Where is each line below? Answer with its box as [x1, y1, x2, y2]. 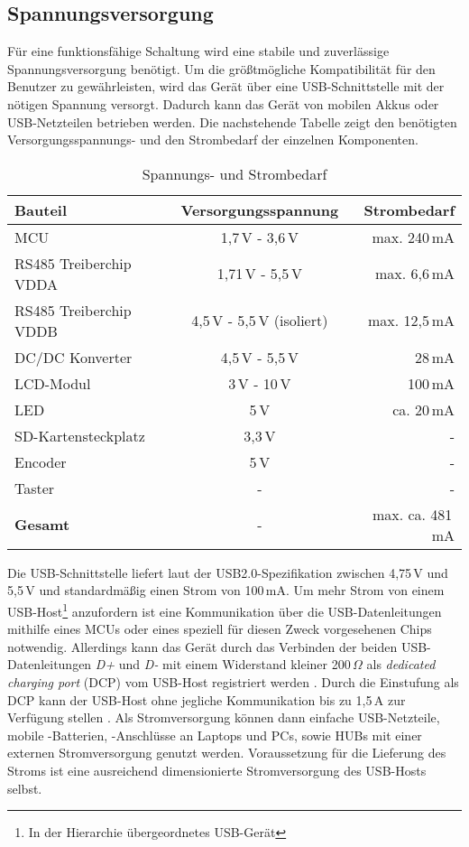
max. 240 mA [372, 226, 455, 247]
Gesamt [14, 514, 70, 535]
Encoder [14, 451, 67, 472]
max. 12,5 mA [368, 310, 455, 331]
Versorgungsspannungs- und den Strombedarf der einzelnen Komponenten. [7, 130, 418, 149]
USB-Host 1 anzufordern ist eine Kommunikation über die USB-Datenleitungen [7, 599, 442, 620]
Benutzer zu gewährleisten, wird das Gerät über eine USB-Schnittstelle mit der [7, 77, 445, 96]
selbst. [7, 778, 42, 797]
